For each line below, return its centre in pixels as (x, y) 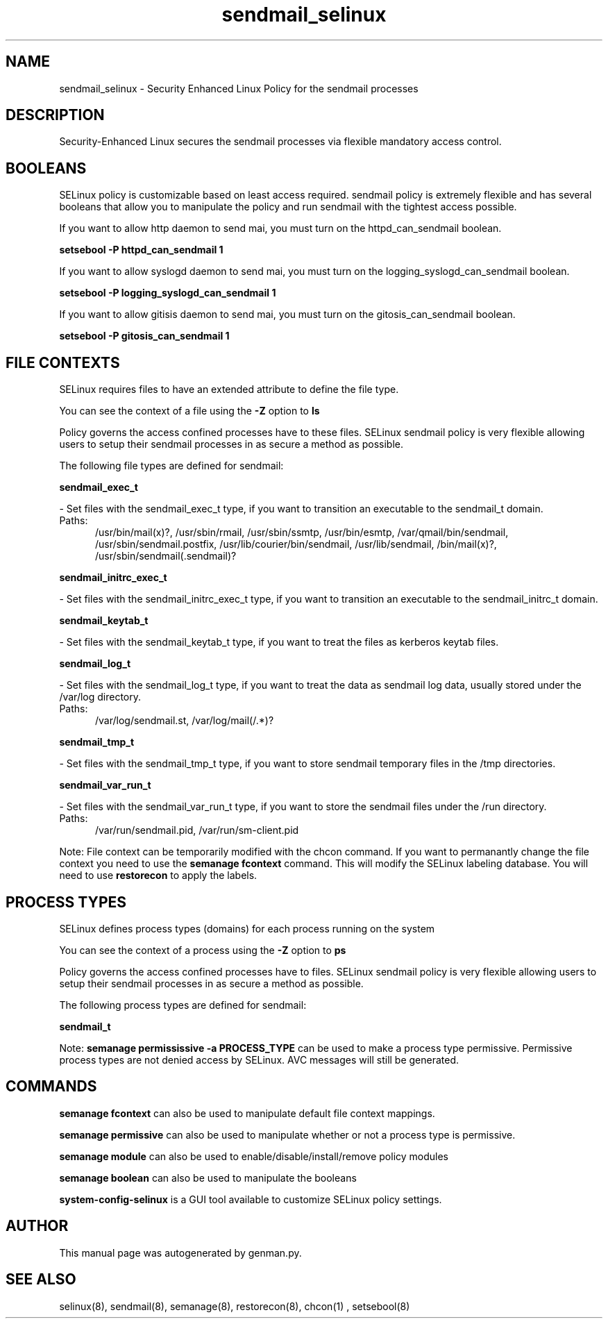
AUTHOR (37, 1226)
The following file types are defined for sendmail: (171, 466)
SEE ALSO (41, 1280)
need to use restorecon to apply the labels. (158, 875)
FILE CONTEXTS (63, 362)
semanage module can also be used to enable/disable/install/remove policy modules (254, 1156)
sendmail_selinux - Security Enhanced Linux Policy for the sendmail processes (239, 88)
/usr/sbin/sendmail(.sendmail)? (166, 556)
